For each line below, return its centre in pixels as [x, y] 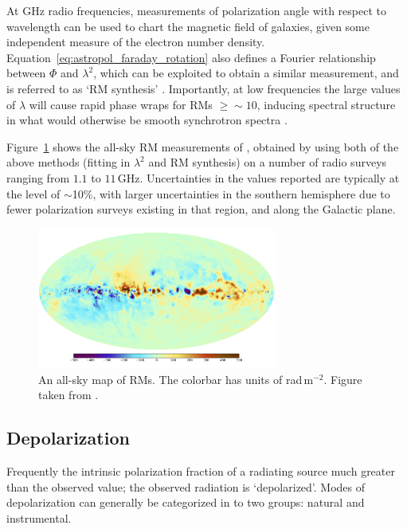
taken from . [68, 395]
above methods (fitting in [68, 162]
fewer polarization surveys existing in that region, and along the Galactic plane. [201, 209]
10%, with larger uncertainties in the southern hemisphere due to [231, 193]
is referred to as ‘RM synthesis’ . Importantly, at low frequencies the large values [203, 88]
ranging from [38, 177]
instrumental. [39, 517]
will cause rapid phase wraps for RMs [121, 104]
